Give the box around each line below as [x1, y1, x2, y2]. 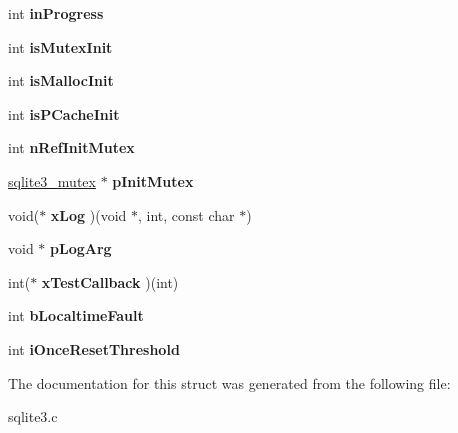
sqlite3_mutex [8, 170, 96, 191]
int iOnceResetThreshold [8, 338, 180, 359]
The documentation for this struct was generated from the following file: [8, 372, 451, 393]
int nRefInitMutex [8, 137, 135, 158]
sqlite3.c [8, 406, 58, 427]
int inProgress [8, 3, 104, 23]
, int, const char [138, 204, 235, 225]
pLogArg [50, 238, 112, 259]
